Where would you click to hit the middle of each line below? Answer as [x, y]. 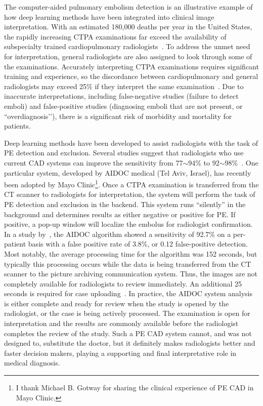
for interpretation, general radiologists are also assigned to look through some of [128, 56]
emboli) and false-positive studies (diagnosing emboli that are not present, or [123, 106]
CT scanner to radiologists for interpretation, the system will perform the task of [130, 194]
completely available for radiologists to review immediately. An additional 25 [123, 283]
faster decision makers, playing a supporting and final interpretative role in [120, 353]
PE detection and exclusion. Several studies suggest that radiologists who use [124, 153]
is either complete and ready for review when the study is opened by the [117, 303]
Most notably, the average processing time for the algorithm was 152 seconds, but [131, 253]
